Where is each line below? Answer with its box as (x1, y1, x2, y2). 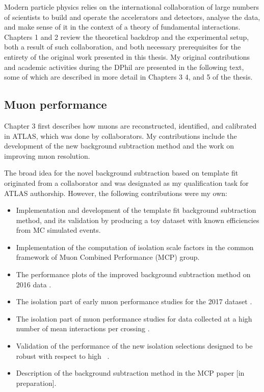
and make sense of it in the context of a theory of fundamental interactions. (4, 21, 241, 32)
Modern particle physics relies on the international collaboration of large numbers (4, 2, 259, 12)
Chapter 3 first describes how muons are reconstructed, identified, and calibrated (4, 120, 257, 131)
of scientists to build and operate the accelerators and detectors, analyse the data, (4, 11, 260, 22)
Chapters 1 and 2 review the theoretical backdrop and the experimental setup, (4, 31, 249, 42)
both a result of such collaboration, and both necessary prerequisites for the (4, 41, 241, 52)
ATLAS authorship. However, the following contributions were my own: (4, 187, 228, 198)
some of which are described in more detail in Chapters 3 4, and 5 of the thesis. (4, 71, 253, 82)
